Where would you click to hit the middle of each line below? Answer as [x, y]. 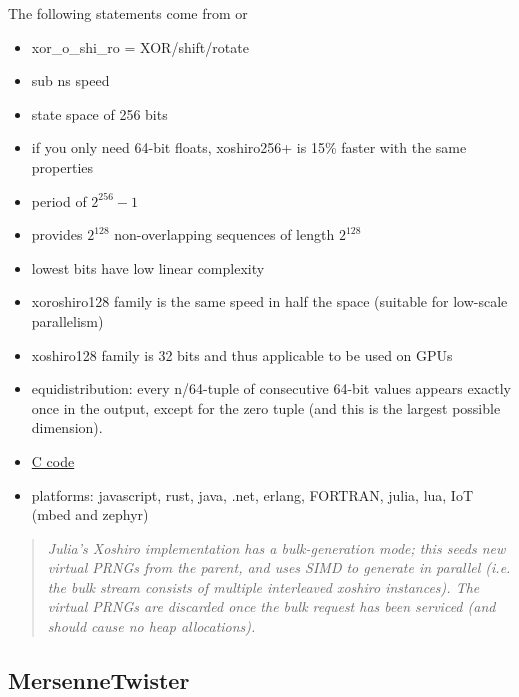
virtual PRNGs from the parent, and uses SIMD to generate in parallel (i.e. [279, 567]
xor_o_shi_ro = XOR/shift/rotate [140, 46]
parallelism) [67, 320]
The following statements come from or [128, 13]
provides [57, 234]
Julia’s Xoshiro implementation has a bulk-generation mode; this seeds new [276, 547]
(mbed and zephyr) [90, 514]
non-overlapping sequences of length [224, 234]
